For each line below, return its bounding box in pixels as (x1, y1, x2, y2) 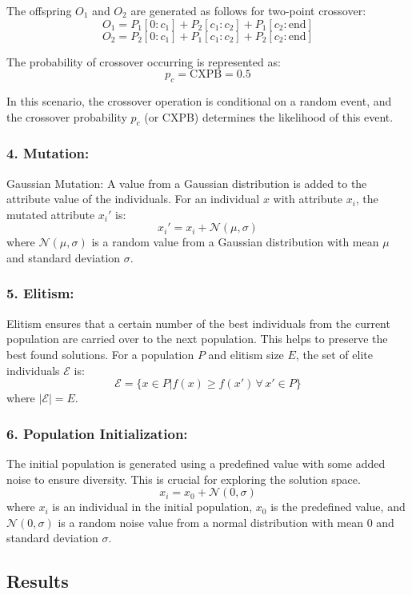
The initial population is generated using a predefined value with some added (6, 454, 386, 471)
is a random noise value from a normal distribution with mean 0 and (58, 513, 394, 530)
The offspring (6, 2, 72, 18)
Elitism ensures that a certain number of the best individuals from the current (6, 314, 390, 331)
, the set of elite (295, 345, 373, 362)
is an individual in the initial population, (52, 498, 253, 515)
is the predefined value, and (270, 498, 406, 515)
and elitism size (208, 345, 284, 362)
